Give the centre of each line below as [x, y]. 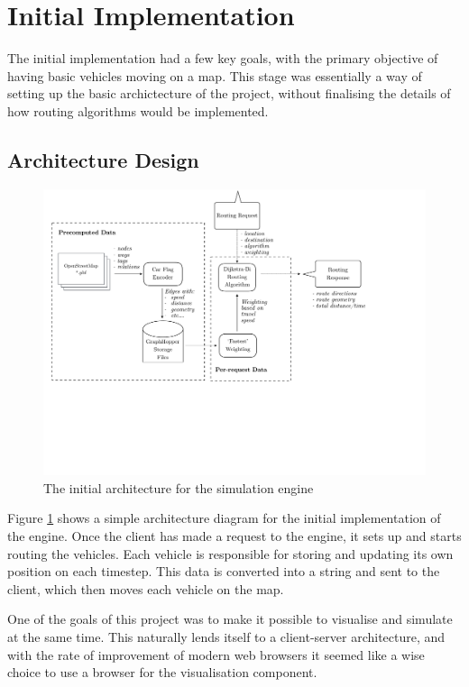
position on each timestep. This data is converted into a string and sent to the [224, 571]
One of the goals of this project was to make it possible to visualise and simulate [230, 619]
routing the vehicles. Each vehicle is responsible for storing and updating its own [230, 553]
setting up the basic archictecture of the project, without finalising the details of [229, 93]
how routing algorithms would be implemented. [138, 110]
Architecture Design [103, 159]
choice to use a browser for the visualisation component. [162, 672]
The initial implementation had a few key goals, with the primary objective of [223, 58]
